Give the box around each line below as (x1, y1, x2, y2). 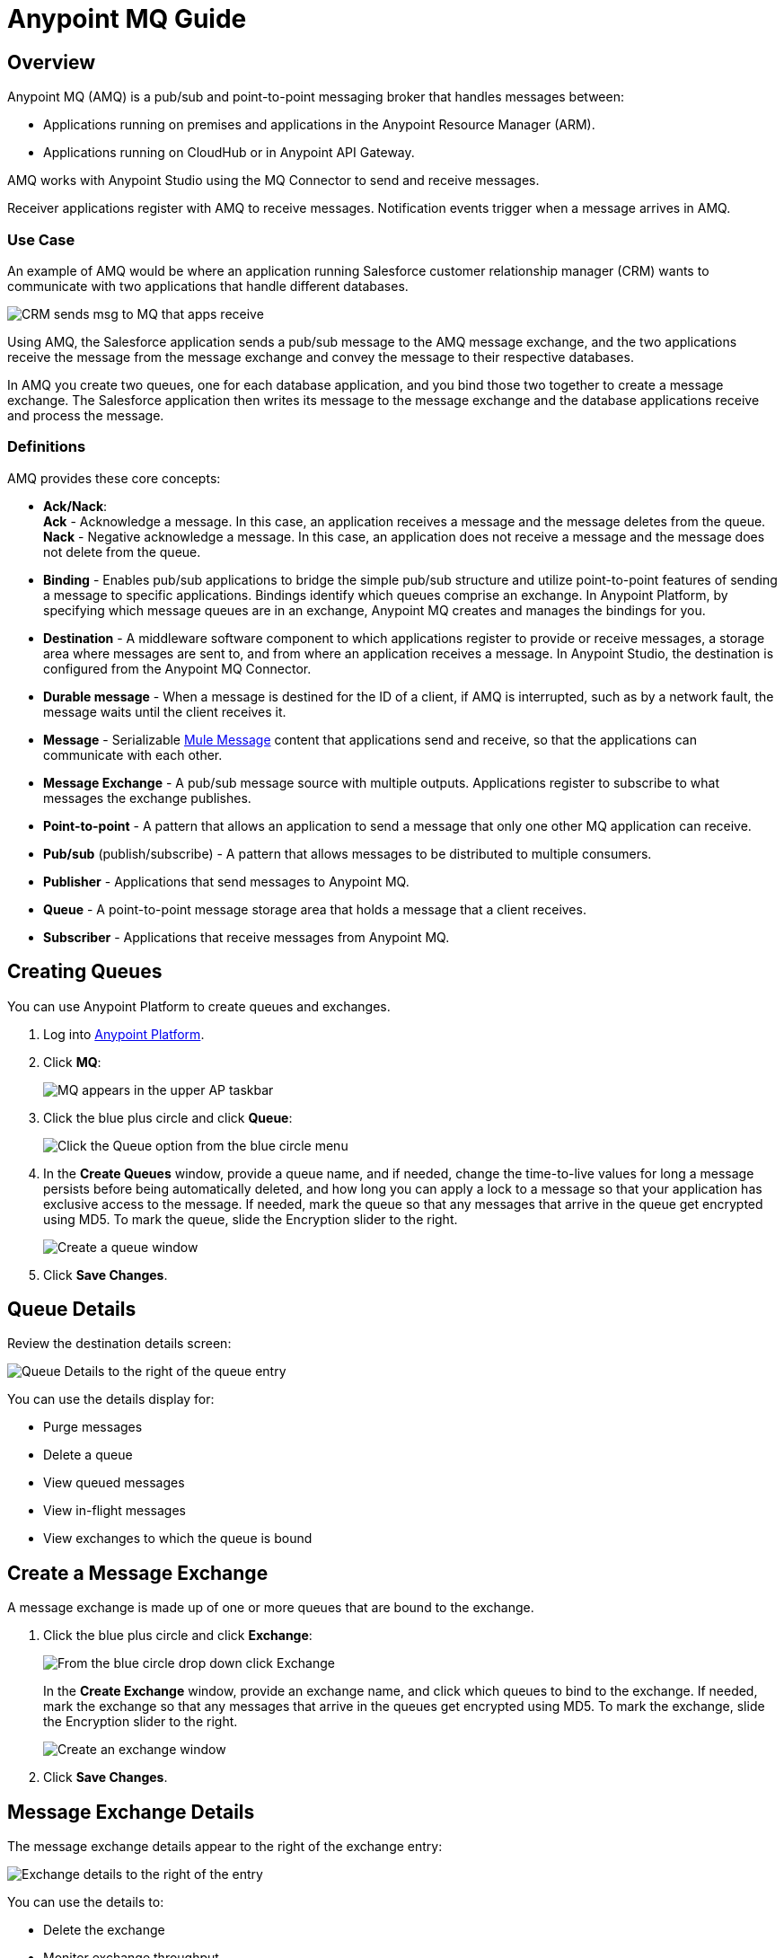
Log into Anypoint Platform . (43, 1026, 205, 1042)
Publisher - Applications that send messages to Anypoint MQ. (43, 873, 410, 889)
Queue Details (7, 1297, 137, 1320)
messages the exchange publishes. (43, 789, 251, 806)
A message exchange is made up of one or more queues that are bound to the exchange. (7, 1600, 534, 1616)
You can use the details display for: (7, 1391, 215, 1407)
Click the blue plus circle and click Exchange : (43, 1627, 313, 1644)
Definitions (7, 437, 86, 456)
